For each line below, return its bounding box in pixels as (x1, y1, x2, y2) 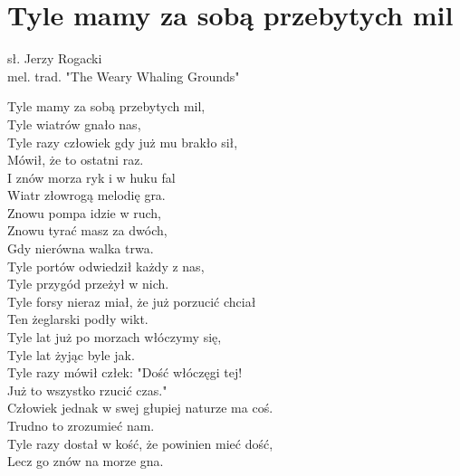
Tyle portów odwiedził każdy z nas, (7, 256, 205, 275)
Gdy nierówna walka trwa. (7, 239, 154, 258)
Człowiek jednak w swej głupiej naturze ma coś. (7, 398, 273, 417)
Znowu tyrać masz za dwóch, (7, 221, 168, 240)
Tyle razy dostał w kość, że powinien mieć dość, (7, 433, 273, 452)
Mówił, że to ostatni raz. (7, 150, 144, 169)
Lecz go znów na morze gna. (7, 452, 164, 471)
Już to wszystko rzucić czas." (7, 380, 168, 399)
